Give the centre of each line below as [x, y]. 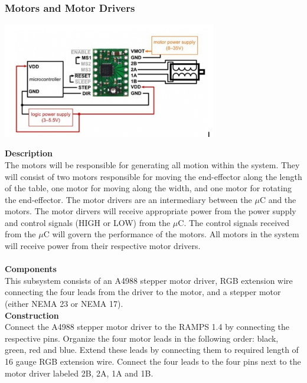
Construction [32, 315]
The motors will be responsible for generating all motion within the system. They [152, 164]
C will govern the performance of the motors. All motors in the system [171, 234]
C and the [278, 199]
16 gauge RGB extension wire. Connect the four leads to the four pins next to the [153, 361]
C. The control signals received [234, 222]
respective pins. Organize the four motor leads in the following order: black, [142, 338]
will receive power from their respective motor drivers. [103, 246]
